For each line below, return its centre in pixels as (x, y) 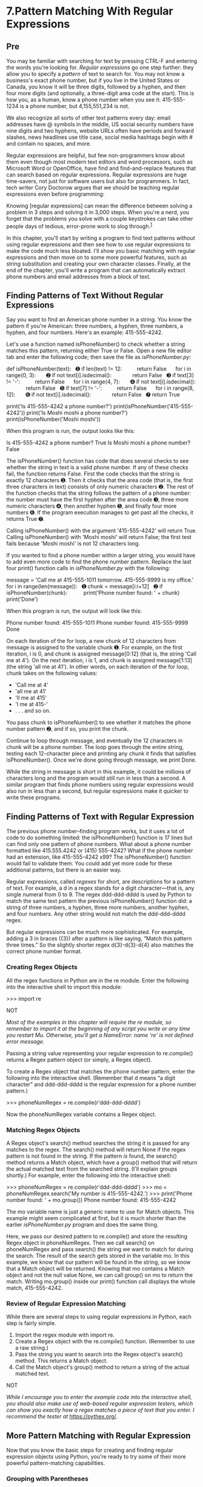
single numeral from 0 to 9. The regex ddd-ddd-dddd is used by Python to (99, 895)
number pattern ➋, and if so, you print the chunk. (68, 729)
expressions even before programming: (55, 194)
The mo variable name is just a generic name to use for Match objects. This (100, 1212)
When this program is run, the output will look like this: (74, 611)
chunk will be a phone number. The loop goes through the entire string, (95, 747)
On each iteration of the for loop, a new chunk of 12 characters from (91, 641)
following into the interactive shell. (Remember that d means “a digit (91, 1078)
